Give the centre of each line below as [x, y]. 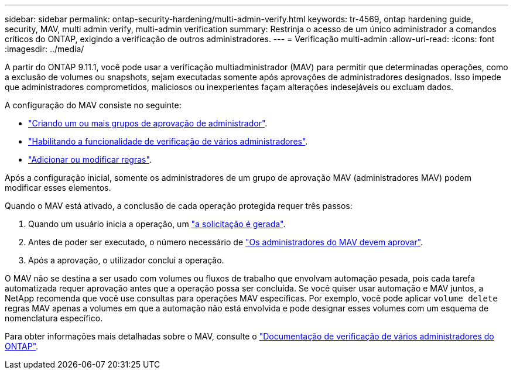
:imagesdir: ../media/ [45, 49]
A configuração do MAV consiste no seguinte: [93, 105]
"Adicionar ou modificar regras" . [90, 159]
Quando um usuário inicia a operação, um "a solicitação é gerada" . [157, 224]
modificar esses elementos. [58, 188]
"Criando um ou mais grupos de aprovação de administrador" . [148, 123]
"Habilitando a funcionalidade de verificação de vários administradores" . [168, 141]
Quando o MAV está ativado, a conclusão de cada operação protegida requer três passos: [179, 206]
